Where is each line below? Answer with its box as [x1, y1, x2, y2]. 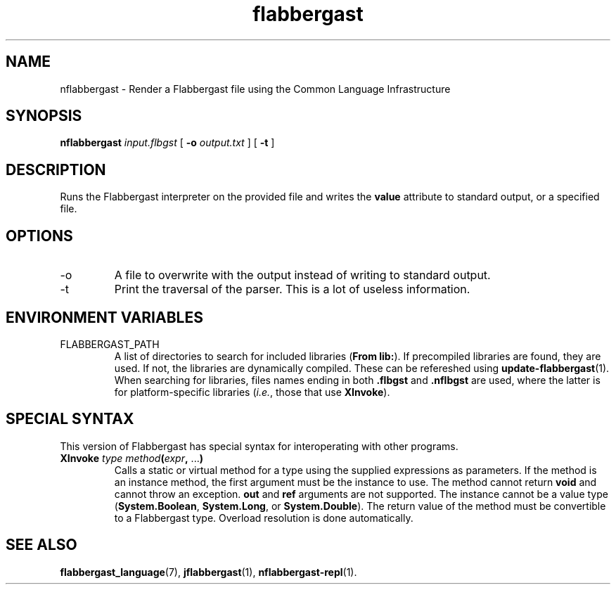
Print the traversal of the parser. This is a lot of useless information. [114, 282, 470, 297]
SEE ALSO [6, 536, 77, 554]
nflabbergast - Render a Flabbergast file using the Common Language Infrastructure [60, 82, 451, 95]
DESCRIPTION [6, 160, 106, 179]
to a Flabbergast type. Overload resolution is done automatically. [114, 511, 413, 524]
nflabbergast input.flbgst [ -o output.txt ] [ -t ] [60, 136, 275, 149]
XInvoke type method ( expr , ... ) [60, 451, 203, 464]
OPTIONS [6, 226, 73, 245]
